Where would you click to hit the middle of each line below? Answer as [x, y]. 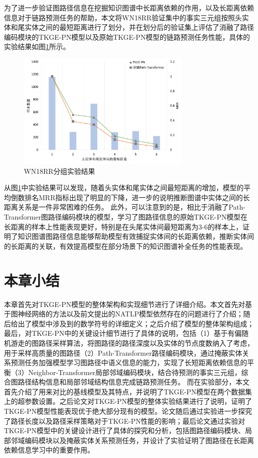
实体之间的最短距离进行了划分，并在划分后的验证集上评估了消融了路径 [139, 27]
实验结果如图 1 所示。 [37, 46]
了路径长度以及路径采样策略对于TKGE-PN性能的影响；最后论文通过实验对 [125, 420]
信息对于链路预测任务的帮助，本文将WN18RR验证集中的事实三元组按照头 [123, 17]
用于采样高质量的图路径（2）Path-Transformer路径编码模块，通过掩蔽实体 [123, 352]
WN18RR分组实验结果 [60, 171]
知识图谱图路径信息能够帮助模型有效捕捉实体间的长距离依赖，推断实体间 [136, 236]
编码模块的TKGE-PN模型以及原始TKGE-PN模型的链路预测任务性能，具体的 [127, 37]
